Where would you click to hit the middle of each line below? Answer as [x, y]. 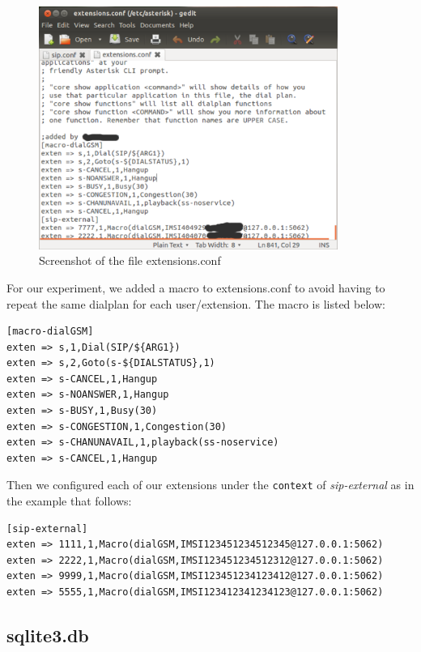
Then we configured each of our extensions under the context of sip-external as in [210, 485]
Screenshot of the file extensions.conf [130, 260]
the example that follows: [69, 501]
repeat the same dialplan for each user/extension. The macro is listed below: [196, 303]
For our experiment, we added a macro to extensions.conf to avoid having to [196, 287]
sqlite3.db [48, 635]
